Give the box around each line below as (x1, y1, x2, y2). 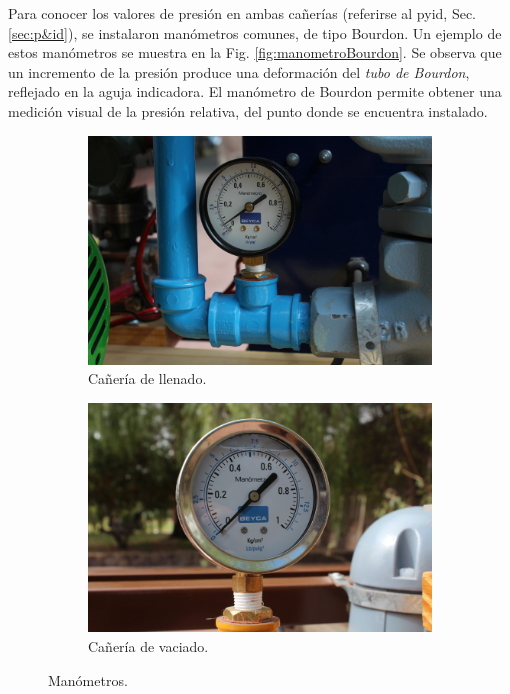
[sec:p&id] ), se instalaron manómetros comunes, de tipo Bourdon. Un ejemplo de (8, 22, 502, 43)
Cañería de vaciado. (88, 636, 209, 656)
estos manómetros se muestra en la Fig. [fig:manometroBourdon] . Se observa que (8, 42, 502, 63)
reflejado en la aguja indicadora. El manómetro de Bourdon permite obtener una (8, 81, 502, 102)
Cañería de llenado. (88, 368, 207, 389)
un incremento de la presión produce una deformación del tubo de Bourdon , (8, 61, 470, 82)
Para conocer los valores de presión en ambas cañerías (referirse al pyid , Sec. (8, 3, 476, 23)
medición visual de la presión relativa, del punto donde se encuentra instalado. (8, 100, 488, 121)
